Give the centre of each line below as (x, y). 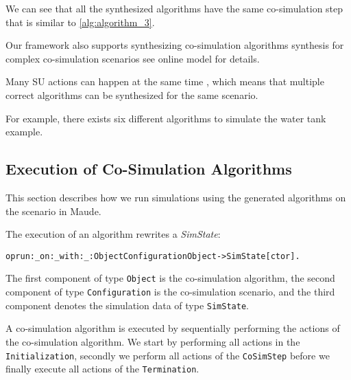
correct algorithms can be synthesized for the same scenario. (132, 94)
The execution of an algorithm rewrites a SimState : (113, 234)
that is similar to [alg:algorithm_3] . (80, 22)
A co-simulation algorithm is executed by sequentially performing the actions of (173, 328)
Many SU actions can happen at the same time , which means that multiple (165, 81)
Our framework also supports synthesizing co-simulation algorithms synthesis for (175, 45)
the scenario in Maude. (53, 211)
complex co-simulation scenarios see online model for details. (133, 58)
